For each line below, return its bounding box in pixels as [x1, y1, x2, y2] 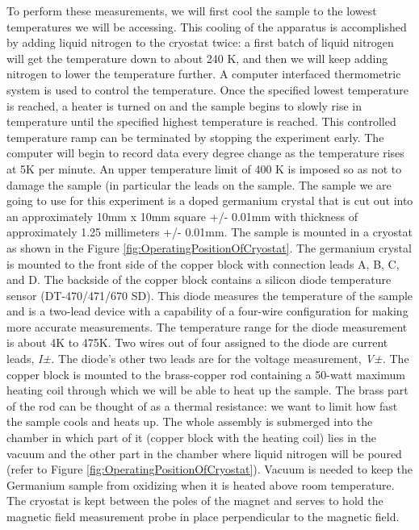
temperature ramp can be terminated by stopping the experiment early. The [6, 128, 384, 145]
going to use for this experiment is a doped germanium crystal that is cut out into [6, 192, 413, 209]
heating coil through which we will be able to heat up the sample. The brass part [6, 382, 409, 399]
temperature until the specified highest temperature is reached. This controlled [6, 113, 396, 130]
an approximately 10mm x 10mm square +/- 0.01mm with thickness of [6, 207, 358, 224]
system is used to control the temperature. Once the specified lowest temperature [6, 81, 409, 98]
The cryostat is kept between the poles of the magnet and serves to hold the [6, 492, 383, 509]
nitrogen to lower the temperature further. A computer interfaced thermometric [6, 65, 401, 82]
